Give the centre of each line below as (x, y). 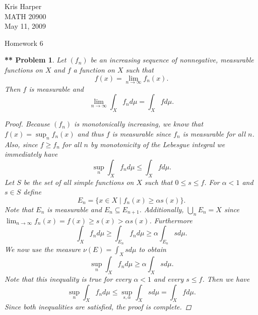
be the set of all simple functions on (79, 182)
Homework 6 (24, 43)
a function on (94, 69)
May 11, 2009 (25, 26)
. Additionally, (162, 209)
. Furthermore (171, 220)
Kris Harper (23, 6)
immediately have (31, 154)
